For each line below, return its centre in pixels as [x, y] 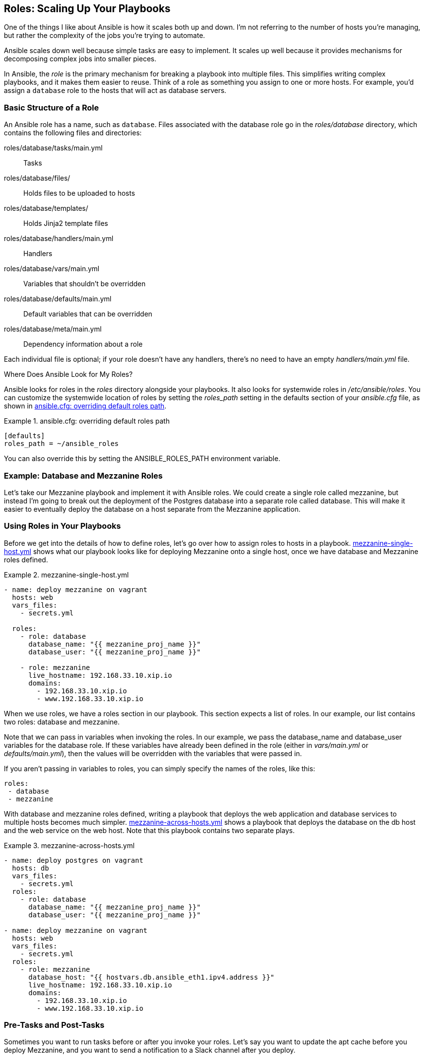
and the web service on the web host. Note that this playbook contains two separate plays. [149, 830]
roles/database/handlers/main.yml [59, 239]
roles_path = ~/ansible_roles [62, 444]
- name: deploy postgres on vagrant [74, 860]
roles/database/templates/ [46, 208]
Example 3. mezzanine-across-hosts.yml [69, 845]
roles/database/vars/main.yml [52, 269]
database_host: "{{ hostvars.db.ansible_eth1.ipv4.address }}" [151, 977]
